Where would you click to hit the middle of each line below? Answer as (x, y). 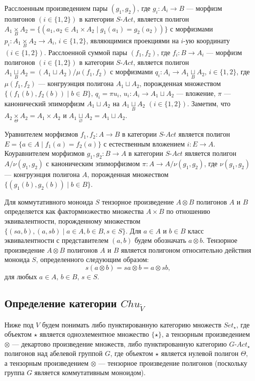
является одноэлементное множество (94, 334)
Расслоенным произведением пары (56, 8)
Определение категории (61, 303)
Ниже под (19, 324)
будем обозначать (160, 240)
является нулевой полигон (200, 353)
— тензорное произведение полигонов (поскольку (173, 363)
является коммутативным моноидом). (90, 372)
